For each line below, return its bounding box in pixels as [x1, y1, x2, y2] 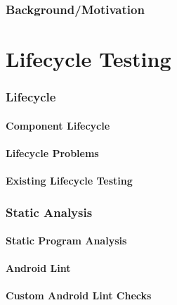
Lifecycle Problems [6, 145, 99, 160]
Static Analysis [6, 203, 93, 220]
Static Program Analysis [6, 233, 127, 248]
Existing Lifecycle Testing [6, 173, 133, 188]
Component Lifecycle [6, 118, 110, 132]
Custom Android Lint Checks [6, 288, 152, 303]
